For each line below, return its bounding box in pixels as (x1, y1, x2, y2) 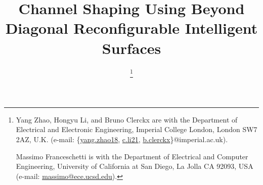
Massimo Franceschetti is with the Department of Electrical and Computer (16, 151, 248, 161)
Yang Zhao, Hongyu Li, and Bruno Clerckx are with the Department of (16, 114, 238, 125)
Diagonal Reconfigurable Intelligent (5, 18, 258, 38)
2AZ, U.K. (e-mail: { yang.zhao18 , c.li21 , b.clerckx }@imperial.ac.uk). (16, 134, 228, 144)
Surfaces (102, 37, 161, 58)
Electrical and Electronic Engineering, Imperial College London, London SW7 (16, 124, 257, 135)
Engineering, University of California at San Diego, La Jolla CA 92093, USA (16, 161, 253, 171)
